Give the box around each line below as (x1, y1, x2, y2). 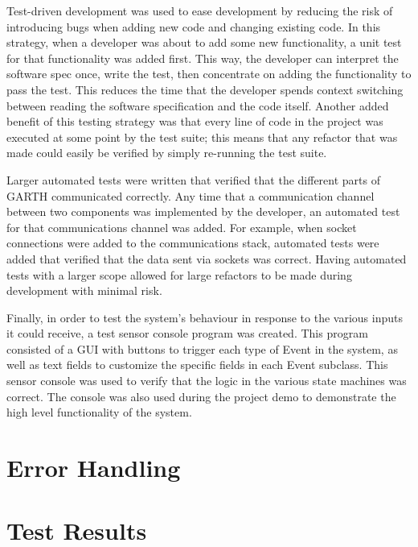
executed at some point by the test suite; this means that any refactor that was (6, 128, 398, 145)
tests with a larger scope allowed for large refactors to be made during (6, 266, 352, 283)
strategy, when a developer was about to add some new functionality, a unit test (6, 34, 402, 51)
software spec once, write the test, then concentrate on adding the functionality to (6, 65, 412, 82)
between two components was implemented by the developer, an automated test (6, 203, 400, 220)
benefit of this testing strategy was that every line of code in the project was (6, 113, 383, 130)
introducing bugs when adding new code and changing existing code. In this (6, 18, 381, 35)
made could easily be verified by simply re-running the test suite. (6, 144, 327, 161)
